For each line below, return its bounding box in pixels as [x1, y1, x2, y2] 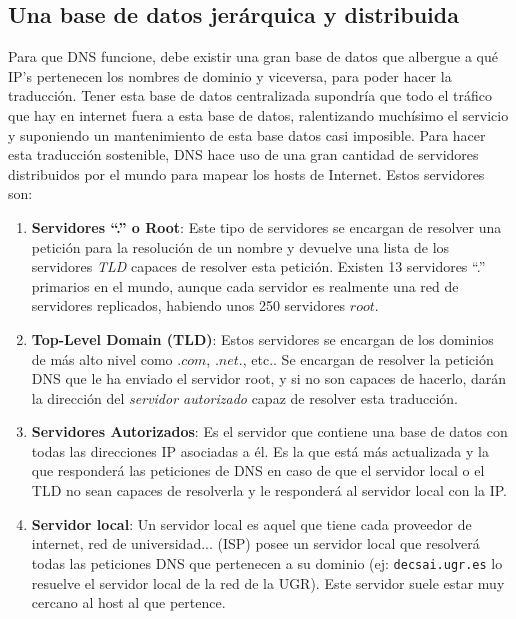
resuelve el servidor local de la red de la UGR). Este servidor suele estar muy [31, 572, 505, 593]
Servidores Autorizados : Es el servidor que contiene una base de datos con [31, 421, 508, 442]
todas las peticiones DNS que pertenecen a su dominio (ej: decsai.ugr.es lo [31, 552, 503, 573]
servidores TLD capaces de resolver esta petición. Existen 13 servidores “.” [31, 256, 486, 277]
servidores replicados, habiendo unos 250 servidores [31, 295, 346, 316]
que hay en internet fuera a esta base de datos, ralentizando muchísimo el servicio [8, 104, 509, 125]
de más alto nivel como [31, 348, 173, 369]
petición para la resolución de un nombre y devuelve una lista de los [31, 236, 450, 257]
